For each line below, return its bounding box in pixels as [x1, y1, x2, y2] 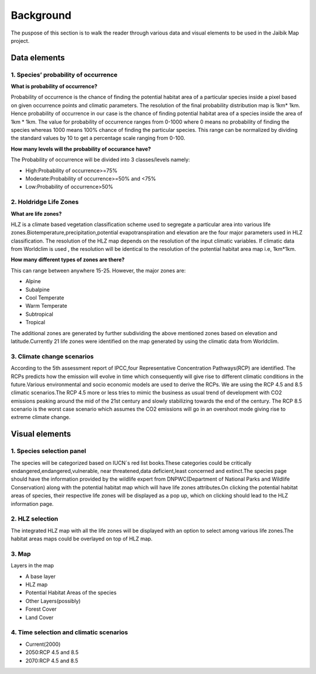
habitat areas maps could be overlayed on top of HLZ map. [11, 535, 153, 542]
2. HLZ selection [11, 515, 59, 523]
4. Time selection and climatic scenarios [11, 628, 128, 636]
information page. [11, 500, 54, 507]
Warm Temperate [25, 302, 67, 309]
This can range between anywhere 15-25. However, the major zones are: [11, 267, 186, 274]
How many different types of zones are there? [11, 256, 125, 263]
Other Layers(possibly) [25, 597, 81, 604]
